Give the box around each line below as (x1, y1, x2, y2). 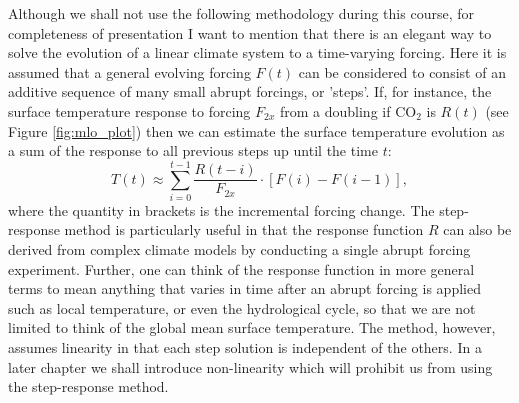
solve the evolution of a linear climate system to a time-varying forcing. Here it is (8, 42, 507, 63)
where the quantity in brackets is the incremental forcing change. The (8, 199, 435, 220)
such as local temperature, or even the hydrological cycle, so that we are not (8, 297, 476, 318)
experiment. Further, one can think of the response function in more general (8, 258, 475, 279)
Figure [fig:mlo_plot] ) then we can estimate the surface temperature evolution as (8, 120, 505, 141)
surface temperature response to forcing (8, 100, 251, 121)
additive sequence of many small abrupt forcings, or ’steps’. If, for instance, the (8, 81, 492, 102)
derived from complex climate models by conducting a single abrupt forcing (8, 239, 471, 260)
